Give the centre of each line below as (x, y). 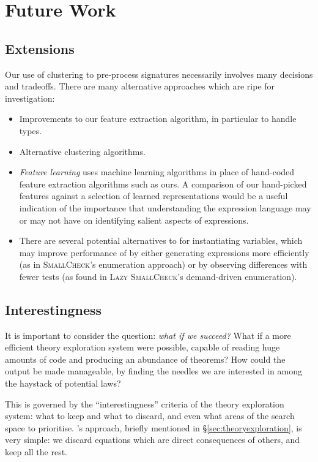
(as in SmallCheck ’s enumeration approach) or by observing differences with (163, 264)
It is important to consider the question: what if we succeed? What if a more (148, 335)
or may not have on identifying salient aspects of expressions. (134, 220)
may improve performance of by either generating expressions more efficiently (164, 252)
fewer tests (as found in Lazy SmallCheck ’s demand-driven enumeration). (158, 276)
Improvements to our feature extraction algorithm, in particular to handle (158, 119)
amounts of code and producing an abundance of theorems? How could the (145, 359)
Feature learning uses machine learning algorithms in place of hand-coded (157, 172)
